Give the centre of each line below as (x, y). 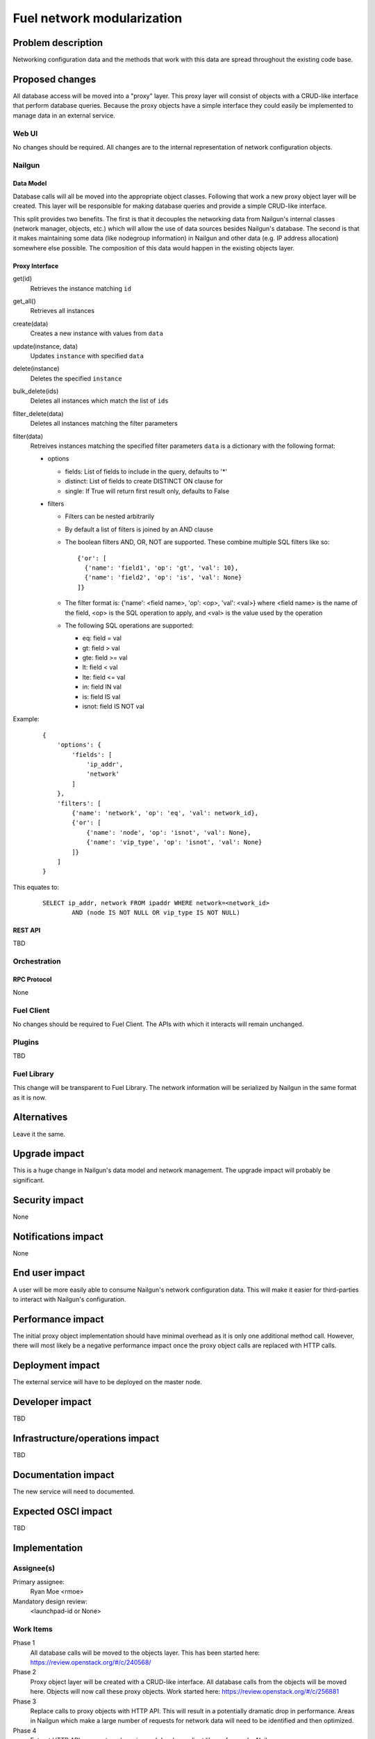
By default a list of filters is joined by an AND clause (139, 529)
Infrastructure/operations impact (86, 1438)
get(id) (23, 279)
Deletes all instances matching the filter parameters (104, 424)
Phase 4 (25, 1730)
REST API (27, 930)
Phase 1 (24, 1643)
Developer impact (52, 1402)
